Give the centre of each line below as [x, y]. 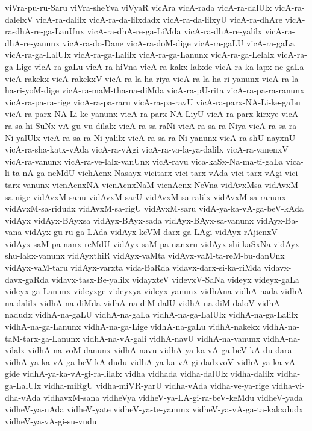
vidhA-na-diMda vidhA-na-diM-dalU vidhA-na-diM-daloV [147, 302]
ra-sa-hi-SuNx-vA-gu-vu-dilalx [61, 125]
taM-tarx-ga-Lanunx [42, 338]
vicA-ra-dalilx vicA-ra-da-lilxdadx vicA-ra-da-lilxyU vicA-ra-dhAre [159, 19]
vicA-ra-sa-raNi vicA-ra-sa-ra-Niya [183, 125]
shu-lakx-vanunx [35, 255]
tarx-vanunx [27, 184]
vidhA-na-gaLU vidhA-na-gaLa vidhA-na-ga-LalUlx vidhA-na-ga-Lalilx [167, 314]
